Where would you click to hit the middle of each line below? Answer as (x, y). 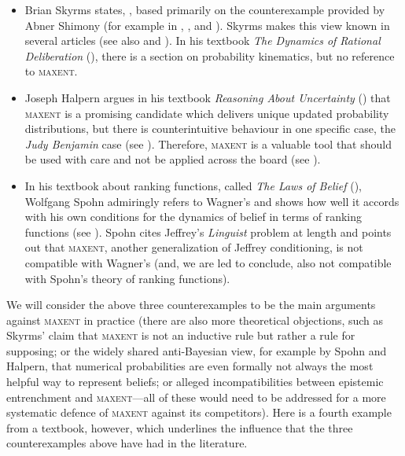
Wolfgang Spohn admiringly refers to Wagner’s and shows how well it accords (212, 201)
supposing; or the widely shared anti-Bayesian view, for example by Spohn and (197, 350)
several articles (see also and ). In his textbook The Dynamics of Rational (202, 40)
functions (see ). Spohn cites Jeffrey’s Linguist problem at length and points (208, 232)
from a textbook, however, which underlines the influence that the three (180, 427)
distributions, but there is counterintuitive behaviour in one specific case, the (210, 129)
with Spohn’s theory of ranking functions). (127, 278)
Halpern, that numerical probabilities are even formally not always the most (190, 366)
